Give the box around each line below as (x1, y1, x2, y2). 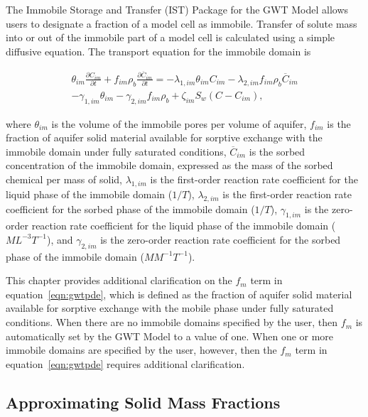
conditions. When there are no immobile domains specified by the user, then (6, 315, 338, 330)
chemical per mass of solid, (6, 171, 122, 186)
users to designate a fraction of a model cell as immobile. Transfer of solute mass (6, 16, 357, 31)
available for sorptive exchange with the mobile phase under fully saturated (6, 300, 334, 315)
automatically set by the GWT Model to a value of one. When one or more (6, 328, 334, 343)
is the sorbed (249, 143, 305, 158)
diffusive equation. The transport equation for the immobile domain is (6, 43, 311, 58)
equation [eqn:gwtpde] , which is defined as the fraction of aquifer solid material (6, 286, 352, 301)
